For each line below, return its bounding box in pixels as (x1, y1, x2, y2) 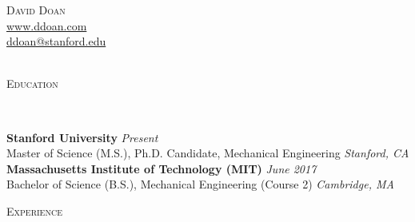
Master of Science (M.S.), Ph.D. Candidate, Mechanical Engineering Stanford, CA (6, 145, 409, 161)
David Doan (6, 2, 66, 18)
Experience (6, 202, 62, 219)
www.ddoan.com (6, 17, 87, 34)
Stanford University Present (6, 129, 158, 145)
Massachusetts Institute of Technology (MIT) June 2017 (6, 160, 317, 176)
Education (6, 75, 58, 92)
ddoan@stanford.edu (6, 33, 106, 50)
